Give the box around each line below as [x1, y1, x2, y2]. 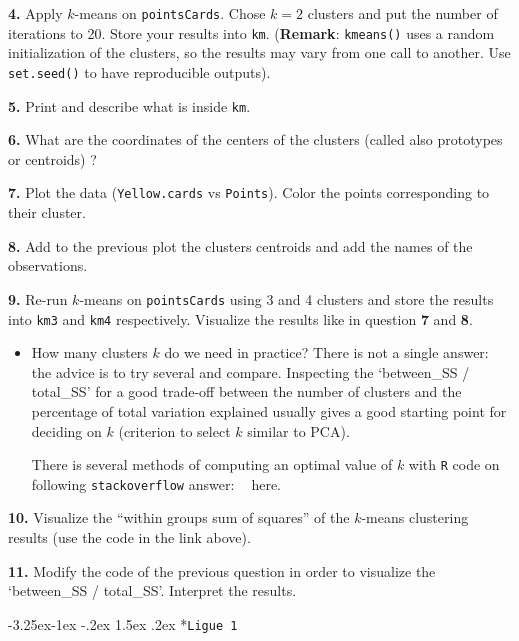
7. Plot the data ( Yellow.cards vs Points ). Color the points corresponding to [8, 182, 490, 203]
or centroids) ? [8, 148, 97, 169]
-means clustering [361, 507, 469, 528]
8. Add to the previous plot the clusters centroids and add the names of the [8, 235, 473, 256]
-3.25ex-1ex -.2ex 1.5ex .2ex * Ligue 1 [8, 613, 238, 634]
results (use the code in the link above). [8, 527, 251, 548]
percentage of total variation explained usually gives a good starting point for [31, 400, 507, 421]
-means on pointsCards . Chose [74, 3, 266, 23]
